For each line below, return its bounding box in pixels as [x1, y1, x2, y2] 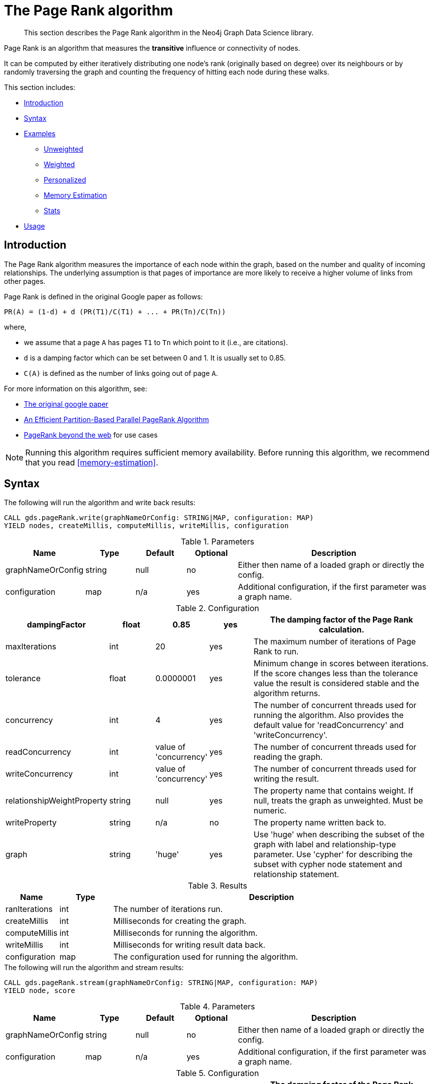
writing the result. [253, 774, 319, 784]
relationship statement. [253, 869, 339, 880]
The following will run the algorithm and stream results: [4, 963, 184, 972]
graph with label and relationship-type [253, 839, 396, 850]
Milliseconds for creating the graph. [113, 916, 246, 926]
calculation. [319, 625, 364, 635]
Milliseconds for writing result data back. [113, 940, 266, 950]
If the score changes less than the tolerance [253, 668, 418, 679]
